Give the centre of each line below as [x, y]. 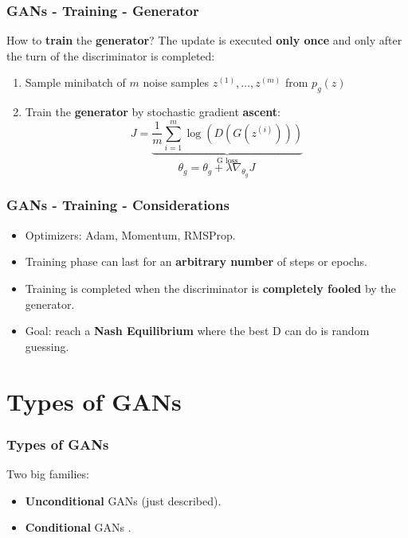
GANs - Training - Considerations [118, 205]
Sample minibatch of [75, 82]
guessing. [47, 346]
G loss [227, 160]
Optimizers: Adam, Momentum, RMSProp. [130, 234]
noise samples [176, 82]
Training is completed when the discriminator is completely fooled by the [210, 288]
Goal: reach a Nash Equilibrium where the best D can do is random [197, 331]
